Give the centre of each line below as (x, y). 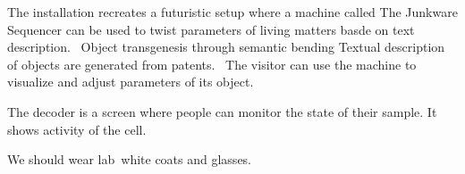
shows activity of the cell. (77, 129)
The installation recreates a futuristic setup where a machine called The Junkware (232, 12)
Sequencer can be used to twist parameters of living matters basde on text (211, 29)
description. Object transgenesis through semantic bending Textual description (226, 47)
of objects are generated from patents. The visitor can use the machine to (212, 64)
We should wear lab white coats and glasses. (130, 159)
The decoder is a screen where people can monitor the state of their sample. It (222, 111)
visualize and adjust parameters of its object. (131, 82)
